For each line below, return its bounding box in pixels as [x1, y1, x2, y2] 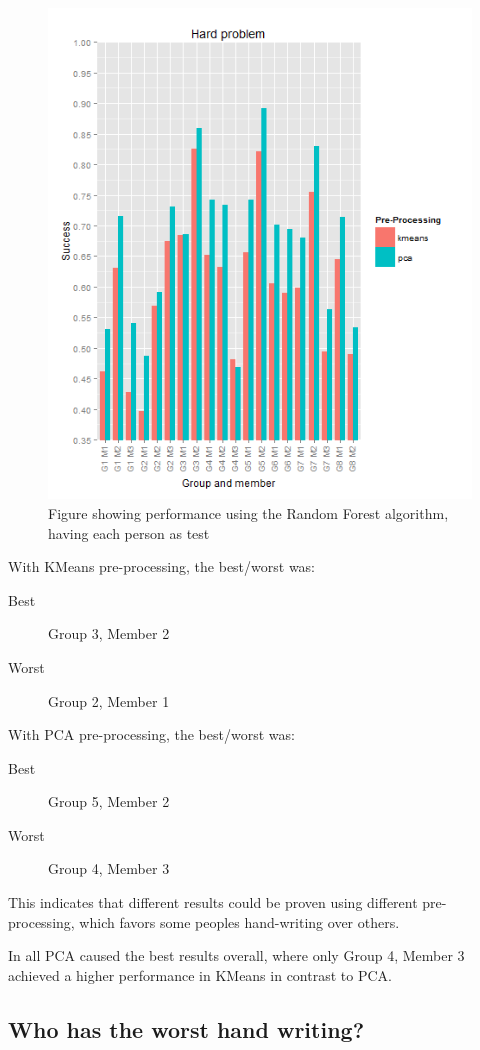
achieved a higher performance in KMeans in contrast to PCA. [8, 964, 392, 985]
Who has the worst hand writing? [8, 1013, 365, 1044]
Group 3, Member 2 [48, 623, 170, 644]
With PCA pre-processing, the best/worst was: [8, 724, 295, 745]
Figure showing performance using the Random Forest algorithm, [48, 502, 449, 523]
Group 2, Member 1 [48, 690, 170, 711]
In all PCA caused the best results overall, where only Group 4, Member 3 [8, 945, 465, 966]
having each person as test [48, 522, 210, 543]
